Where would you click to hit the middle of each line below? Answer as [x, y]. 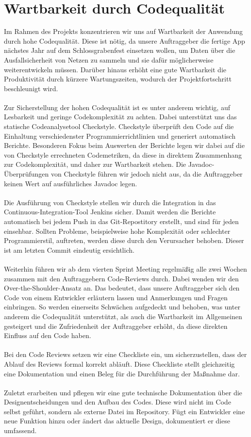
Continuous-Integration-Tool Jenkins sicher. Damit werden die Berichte [110, 212]
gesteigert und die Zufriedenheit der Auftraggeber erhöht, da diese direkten [116, 326]
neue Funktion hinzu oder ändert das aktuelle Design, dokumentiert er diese [117, 421]
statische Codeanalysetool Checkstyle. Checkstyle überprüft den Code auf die [119, 126]
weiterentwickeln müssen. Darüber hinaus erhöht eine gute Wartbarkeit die [115, 69]
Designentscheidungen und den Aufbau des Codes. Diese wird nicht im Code [117, 402]
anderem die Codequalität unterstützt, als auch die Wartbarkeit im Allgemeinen [123, 316]
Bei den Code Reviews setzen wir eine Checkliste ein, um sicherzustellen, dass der [125, 354]
